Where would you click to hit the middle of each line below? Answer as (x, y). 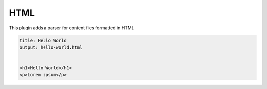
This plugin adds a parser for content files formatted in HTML (72, 28)
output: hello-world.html (51, 47)
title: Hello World (43, 40)
